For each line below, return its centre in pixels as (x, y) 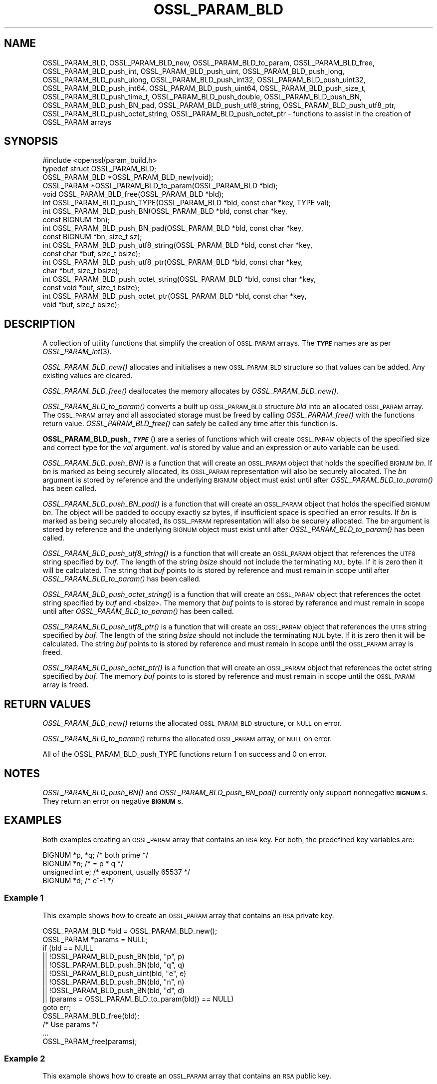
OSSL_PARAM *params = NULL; (95, 939)
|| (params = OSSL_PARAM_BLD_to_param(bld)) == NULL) (138, 999)
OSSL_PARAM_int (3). (77, 352)
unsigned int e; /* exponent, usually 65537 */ (116, 872)
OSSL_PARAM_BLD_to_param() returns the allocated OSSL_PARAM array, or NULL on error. (187, 739)
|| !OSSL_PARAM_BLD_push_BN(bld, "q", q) (113, 965)
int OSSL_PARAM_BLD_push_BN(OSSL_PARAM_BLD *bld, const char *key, (165, 211)
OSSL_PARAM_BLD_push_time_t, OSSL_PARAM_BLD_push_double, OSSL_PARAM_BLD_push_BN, (202, 96)
